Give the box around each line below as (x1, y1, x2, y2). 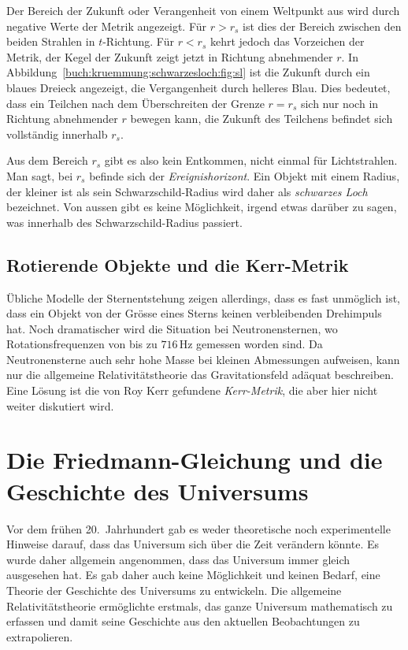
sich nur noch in (300, 95, 379, 111)
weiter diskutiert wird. (6, 397, 114, 414)
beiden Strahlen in (6, 33, 95, 50)
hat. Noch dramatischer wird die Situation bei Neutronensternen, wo (6, 320, 338, 336)
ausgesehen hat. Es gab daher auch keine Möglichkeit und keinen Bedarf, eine (6, 566, 380, 583)
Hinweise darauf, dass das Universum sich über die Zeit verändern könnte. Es (6, 536, 380, 552)
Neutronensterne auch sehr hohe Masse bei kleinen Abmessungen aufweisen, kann (6, 351, 400, 367)
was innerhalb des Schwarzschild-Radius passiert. (6, 214, 243, 230)
